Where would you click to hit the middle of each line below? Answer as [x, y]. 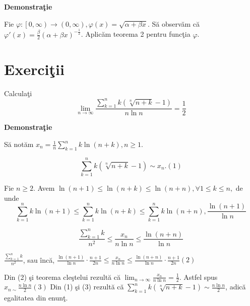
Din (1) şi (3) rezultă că [87, 287]
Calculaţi [18, 93]
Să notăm [19, 144]
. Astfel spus [198, 277]
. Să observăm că [174, 23]
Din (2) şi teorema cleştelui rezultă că [62, 277]
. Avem [44, 187]
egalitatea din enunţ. [36, 298]
